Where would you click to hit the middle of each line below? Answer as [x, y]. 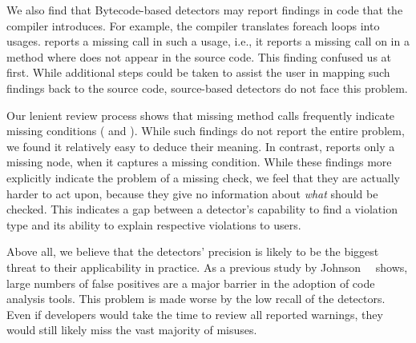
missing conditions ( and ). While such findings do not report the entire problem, [206, 131]
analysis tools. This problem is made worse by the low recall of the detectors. [196, 299]
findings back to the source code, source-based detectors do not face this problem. [207, 88]
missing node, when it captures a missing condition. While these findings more [199, 162]
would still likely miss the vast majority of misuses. [132, 330]
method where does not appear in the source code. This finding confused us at [199, 56]
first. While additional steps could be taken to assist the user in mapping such [198, 72]
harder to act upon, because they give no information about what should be [192, 193]
